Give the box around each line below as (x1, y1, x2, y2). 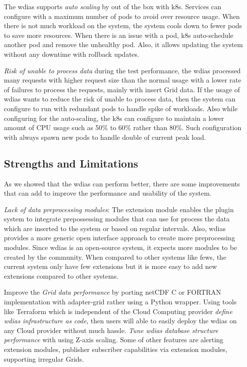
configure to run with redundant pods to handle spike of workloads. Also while (4, 103, 238, 113)
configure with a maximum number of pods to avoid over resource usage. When (4, 11, 240, 21)
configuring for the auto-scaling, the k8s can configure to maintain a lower (4, 113, 224, 123)
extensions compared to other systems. (4, 270, 119, 281)
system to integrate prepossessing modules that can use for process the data (4, 214, 230, 224)
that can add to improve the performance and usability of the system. (4, 188, 212, 198)
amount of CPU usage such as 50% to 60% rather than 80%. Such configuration (4, 122, 242, 133)
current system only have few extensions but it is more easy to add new (4, 261, 217, 271)
